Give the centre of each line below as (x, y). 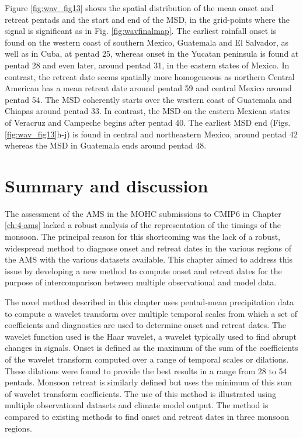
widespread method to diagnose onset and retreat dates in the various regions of (148, 248)
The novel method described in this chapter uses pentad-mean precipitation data (149, 302)
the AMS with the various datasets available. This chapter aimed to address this (149, 259)
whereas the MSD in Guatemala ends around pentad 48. (106, 145)
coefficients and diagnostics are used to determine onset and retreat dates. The (146, 325)
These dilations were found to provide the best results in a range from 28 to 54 (146, 370)
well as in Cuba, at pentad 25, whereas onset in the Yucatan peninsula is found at (152, 54)
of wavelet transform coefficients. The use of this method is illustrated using (140, 393)
